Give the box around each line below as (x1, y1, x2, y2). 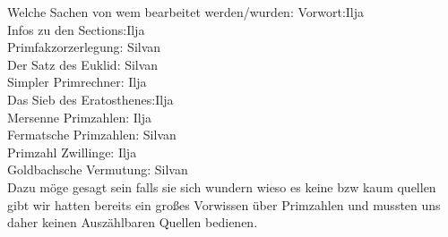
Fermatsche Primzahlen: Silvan (7, 125, 177, 144)
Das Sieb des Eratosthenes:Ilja (7, 89, 174, 108)
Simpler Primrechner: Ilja (7, 72, 147, 91)
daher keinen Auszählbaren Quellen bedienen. (7, 213, 258, 232)
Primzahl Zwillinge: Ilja (7, 142, 137, 161)
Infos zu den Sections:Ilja (7, 20, 145, 38)
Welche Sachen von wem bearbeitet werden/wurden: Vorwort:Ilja (7, 3, 365, 21)
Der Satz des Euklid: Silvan (7, 55, 159, 73)
